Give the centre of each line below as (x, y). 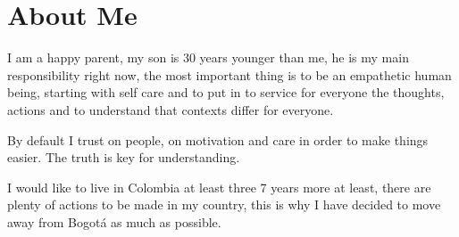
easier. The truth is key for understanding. (124, 157)
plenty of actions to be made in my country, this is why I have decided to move (224, 204)
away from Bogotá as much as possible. (114, 221)
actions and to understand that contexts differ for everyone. (171, 109)
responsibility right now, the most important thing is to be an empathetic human (229, 74)
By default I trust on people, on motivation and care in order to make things (218, 139)
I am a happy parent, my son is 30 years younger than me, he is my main (208, 57)
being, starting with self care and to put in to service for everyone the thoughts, (226, 92)
